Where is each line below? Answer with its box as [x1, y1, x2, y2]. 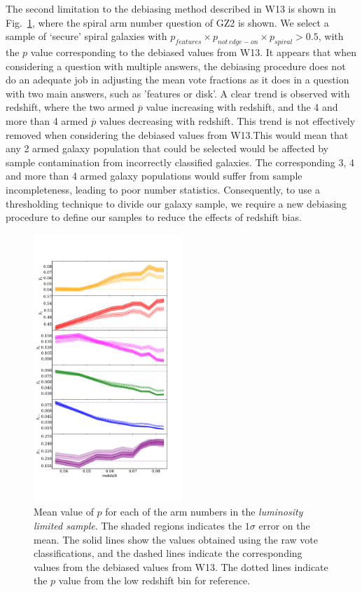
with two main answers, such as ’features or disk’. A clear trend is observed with [6, 86, 350, 100]
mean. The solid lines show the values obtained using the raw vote [34, 532, 318, 546]
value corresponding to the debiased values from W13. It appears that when [30, 44, 357, 59]
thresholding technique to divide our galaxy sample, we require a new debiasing [6, 196, 347, 210]
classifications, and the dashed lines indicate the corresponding [34, 546, 302, 560]
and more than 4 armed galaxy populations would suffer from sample [6, 168, 302, 183]
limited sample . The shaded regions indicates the [34, 518, 242, 533]
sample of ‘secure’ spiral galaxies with [6, 29, 167, 43]
